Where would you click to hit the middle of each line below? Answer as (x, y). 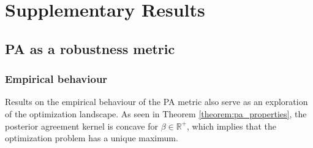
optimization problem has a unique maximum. (92, 138)
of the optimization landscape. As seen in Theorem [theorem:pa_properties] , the (156, 113)
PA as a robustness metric (90, 48)
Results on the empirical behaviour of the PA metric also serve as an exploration (156, 102)
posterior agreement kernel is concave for (81, 126)
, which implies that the (232, 126)
